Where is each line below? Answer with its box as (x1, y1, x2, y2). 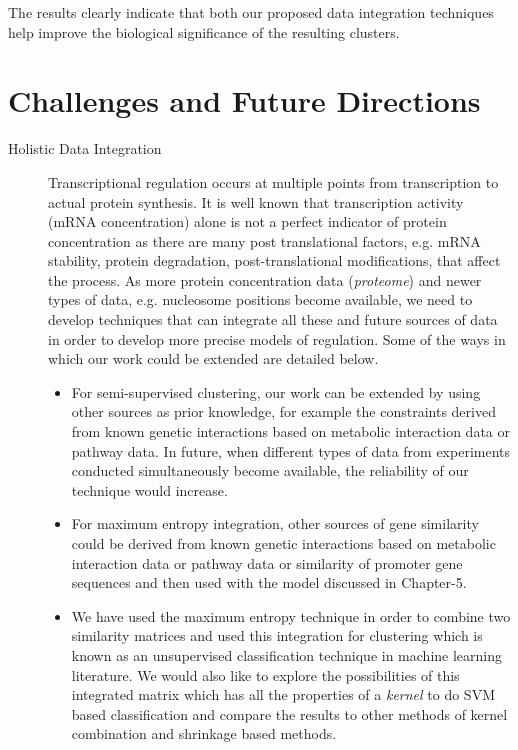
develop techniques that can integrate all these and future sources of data (48, 309, 498, 330)
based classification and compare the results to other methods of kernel (71, 703, 508, 724)
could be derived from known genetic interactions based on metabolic (71, 533, 496, 553)
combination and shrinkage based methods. (71, 723, 337, 744)
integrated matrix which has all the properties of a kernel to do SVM (71, 684, 495, 705)
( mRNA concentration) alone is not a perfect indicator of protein (48, 211, 447, 232)
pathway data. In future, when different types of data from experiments (71, 440, 511, 461)
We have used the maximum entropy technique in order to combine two (71, 605, 511, 626)
